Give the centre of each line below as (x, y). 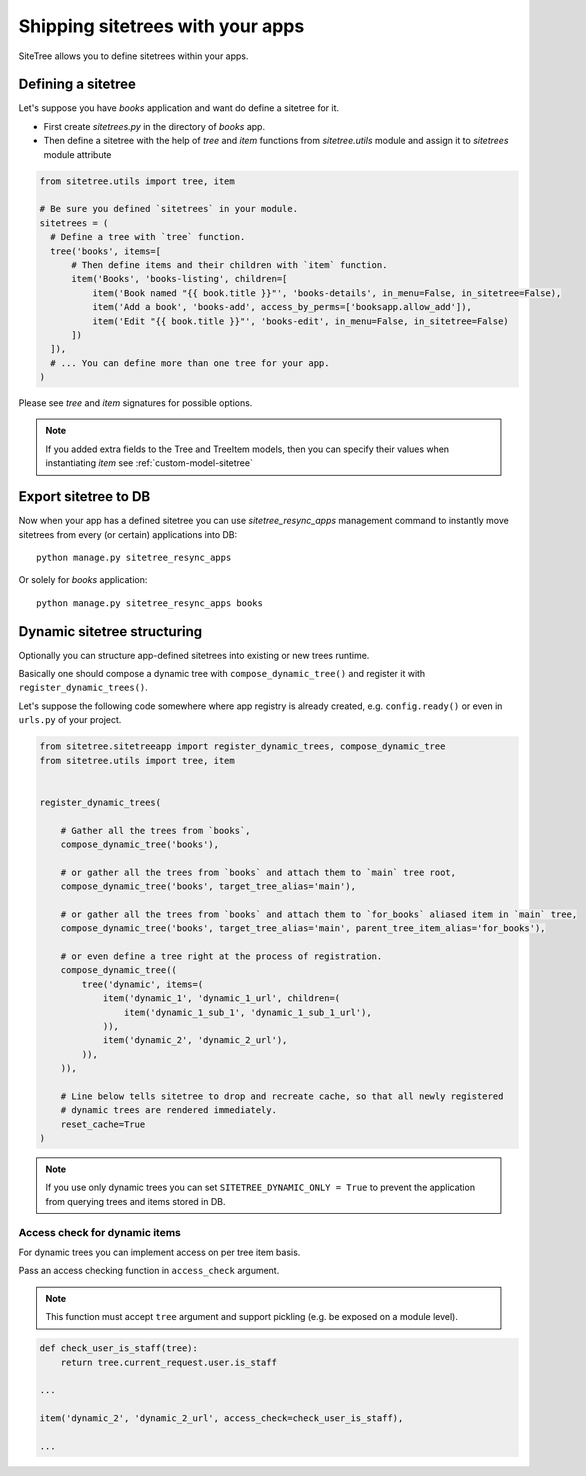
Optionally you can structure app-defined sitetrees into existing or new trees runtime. (194, 655)
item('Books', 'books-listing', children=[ (179, 279)
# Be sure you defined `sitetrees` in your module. (169, 209)
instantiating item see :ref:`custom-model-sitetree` (149, 463)
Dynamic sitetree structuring (110, 631)
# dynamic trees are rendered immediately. (168, 1110)
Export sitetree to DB (84, 496)
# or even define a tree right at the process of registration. (221, 956)
